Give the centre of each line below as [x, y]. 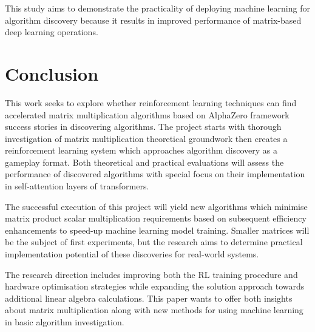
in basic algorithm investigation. [65, 322]
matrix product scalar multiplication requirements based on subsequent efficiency [156, 218]
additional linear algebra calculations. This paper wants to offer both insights [149, 298]
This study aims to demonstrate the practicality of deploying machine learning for [157, 8]
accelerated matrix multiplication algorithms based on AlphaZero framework [147, 114]
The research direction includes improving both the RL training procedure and [151, 274]
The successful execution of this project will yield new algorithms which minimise [156, 206]
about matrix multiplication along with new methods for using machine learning [154, 310]
